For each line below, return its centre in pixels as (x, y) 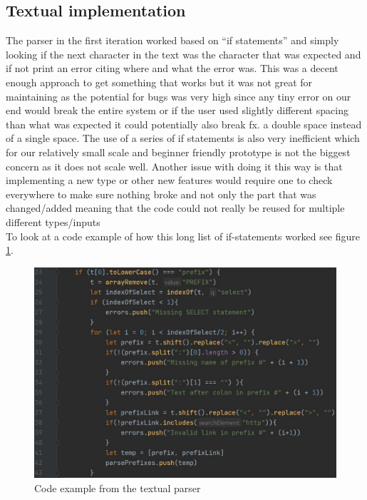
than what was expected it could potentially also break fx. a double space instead (184, 124)
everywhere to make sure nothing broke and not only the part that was (161, 194)
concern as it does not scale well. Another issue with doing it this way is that (174, 166)
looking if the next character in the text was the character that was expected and (183, 54)
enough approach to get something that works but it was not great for (159, 82)
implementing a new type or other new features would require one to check (169, 180)
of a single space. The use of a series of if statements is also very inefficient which (183, 138)
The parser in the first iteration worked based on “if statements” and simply (172, 40)
